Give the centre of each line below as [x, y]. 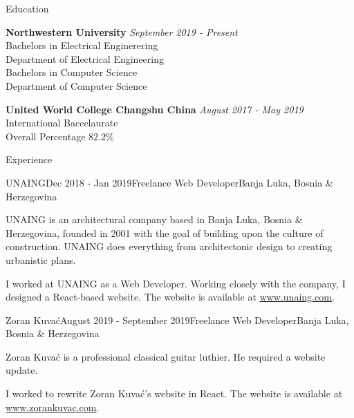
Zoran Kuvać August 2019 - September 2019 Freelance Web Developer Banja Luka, [177, 320]
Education [27, 8]
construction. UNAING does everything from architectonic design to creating [169, 246]
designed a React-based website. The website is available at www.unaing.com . [170, 297]
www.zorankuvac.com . [53, 407]
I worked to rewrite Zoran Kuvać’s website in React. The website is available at [174, 393]
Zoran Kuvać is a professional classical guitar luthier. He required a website [166, 356]
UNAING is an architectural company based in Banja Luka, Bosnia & [154, 219]
